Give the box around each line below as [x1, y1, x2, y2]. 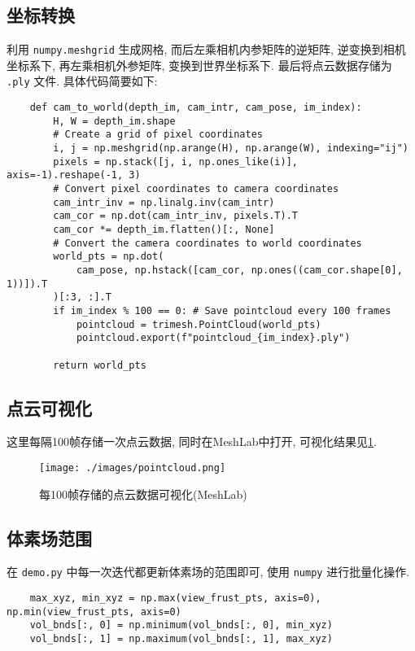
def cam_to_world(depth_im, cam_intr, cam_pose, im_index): [29, 102, 362, 114]
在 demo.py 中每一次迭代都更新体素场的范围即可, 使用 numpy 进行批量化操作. [7, 563, 410, 580]
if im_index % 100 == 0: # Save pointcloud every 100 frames [53, 304, 391, 317]
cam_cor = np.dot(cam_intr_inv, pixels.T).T [53, 210, 298, 222]
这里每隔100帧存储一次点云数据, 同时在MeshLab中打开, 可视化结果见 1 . [7, 433, 377, 450]
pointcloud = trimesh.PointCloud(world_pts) [76, 318, 321, 330]
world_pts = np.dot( [53, 251, 164, 263]
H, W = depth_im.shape [53, 115, 176, 127]
